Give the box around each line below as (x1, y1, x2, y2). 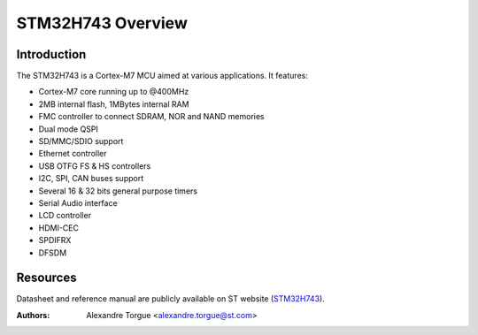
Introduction (16, 47, 87, 62)
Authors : (16, 309, 50, 320)
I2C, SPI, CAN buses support (38, 173, 144, 184)
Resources (16, 270, 77, 286)
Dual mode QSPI (38, 124, 99, 134)
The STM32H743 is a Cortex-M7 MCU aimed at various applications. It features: (16, 71, 309, 81)
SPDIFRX (38, 235, 72, 246)
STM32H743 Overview (16, 13, 188, 33)
